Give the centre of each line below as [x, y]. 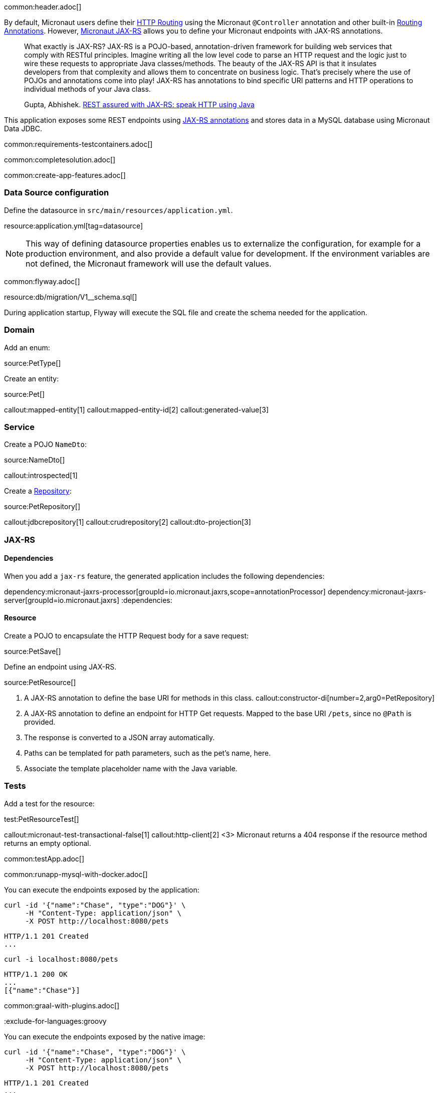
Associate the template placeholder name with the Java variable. [131, 769]
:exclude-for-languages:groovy [55, 1021]
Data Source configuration [57, 193]
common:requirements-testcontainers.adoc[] [78, 144]
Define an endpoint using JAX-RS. [60, 667]
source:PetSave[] [33, 651]
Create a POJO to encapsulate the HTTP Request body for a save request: [127, 636]
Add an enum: [27, 347]
